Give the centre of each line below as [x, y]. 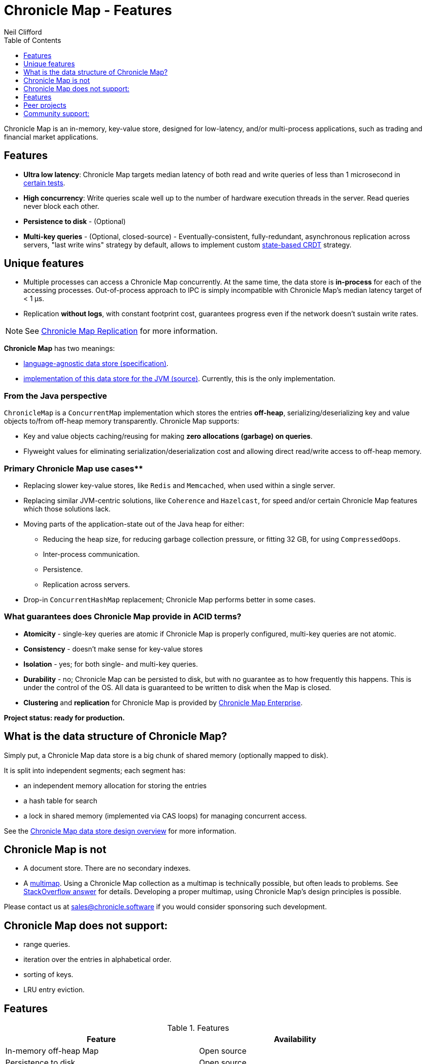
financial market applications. [51, 137]
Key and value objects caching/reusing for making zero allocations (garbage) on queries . [168, 436]
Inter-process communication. [91, 554]
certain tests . [44, 183]
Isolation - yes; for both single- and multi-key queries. [111, 664]
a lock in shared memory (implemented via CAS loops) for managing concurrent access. [165, 816]
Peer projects [45, 105]
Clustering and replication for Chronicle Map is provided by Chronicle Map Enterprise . [163, 702]
